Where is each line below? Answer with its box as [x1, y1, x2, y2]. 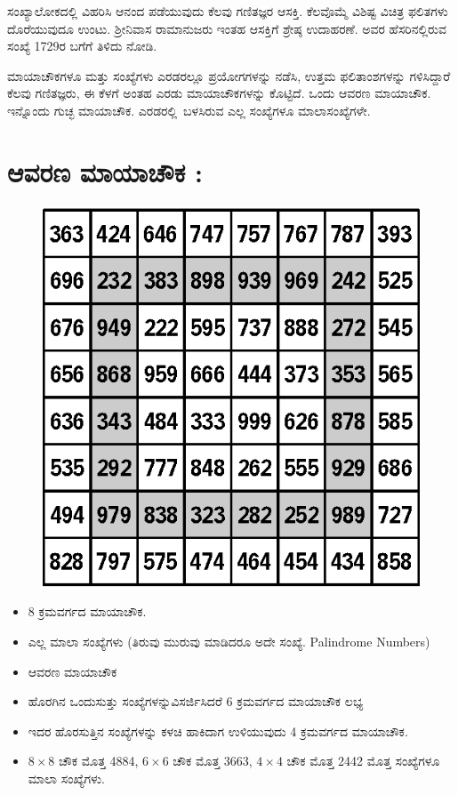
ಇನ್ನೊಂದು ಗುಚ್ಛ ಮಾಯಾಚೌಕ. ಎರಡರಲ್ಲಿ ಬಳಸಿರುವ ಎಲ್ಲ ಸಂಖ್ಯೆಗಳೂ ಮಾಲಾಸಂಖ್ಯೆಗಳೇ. [7, 100, 371, 119]
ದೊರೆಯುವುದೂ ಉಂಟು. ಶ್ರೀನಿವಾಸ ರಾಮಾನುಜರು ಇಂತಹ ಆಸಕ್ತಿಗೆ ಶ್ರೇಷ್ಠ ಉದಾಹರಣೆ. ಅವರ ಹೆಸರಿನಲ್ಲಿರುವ [7, 19, 446, 37]
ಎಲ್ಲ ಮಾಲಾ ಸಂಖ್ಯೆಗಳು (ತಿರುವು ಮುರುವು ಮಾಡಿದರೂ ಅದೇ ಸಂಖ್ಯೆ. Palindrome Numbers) [28, 632, 430, 651]
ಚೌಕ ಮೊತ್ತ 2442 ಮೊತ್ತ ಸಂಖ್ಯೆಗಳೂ [286, 751, 440, 770]
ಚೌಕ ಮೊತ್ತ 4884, [59, 751, 139, 770]
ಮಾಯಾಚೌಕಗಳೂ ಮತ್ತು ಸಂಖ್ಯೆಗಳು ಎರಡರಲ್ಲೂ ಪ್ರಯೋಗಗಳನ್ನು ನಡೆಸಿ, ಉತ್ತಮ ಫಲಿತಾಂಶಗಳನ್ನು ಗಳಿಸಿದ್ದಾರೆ [7, 66, 451, 84]
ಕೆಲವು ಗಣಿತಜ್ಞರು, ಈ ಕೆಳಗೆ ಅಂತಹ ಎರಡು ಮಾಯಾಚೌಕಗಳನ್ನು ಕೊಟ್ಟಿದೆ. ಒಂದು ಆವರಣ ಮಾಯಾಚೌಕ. [7, 84, 431, 102]
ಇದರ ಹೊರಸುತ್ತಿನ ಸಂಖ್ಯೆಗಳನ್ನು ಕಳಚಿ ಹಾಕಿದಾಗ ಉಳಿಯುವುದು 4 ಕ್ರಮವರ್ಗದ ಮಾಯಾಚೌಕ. [28, 721, 408, 740]
